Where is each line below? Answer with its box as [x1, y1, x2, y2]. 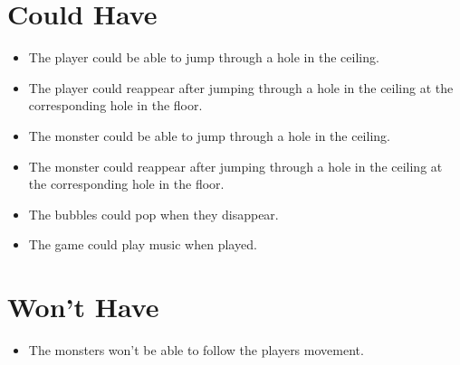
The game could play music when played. [28, 235, 257, 254]
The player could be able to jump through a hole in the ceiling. [28, 48, 379, 67]
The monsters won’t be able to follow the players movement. [28, 341, 364, 359]
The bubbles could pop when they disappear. [28, 204, 279, 223]
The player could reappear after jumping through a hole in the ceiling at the [28, 78, 454, 97]
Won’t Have [7, 288, 159, 325]
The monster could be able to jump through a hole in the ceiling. [28, 126, 390, 145]
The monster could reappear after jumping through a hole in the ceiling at [28, 156, 443, 175]
